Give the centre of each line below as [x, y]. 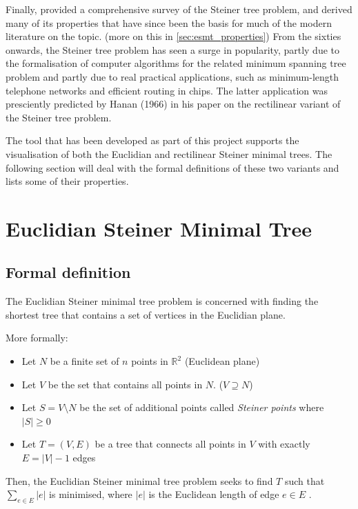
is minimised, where [91, 494]
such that [305, 480]
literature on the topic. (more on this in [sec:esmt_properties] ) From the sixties [173, 36]
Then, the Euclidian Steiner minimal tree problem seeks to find [139, 480]
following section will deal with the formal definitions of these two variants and [172, 167]
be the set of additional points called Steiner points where [202, 407]
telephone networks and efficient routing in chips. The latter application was [167, 90]
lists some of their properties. [67, 181]
